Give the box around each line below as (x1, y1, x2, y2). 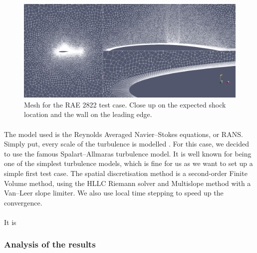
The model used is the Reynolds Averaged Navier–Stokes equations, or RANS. (4, 128, 243, 139)
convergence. (4, 197, 42, 207)
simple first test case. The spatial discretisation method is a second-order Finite (4, 167, 248, 178)
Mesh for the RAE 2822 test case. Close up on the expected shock (24, 99, 226, 109)
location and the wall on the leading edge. (24, 109, 152, 119)
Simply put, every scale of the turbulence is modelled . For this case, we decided (4, 138, 249, 149)
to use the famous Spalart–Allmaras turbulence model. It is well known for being (4, 148, 252, 158)
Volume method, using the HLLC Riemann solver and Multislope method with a (4, 177, 251, 188)
